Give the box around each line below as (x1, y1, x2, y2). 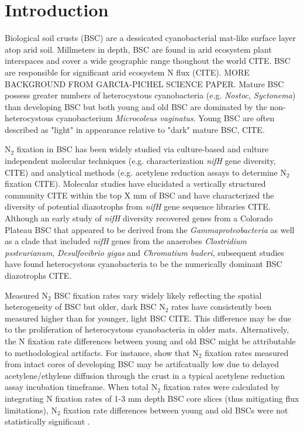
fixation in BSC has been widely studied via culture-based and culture (16, 143, 269, 155)
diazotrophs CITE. (5, 269, 72, 281)
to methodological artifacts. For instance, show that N (5, 346, 199, 358)
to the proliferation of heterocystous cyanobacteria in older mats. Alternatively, (5, 323, 289, 336)
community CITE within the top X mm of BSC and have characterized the (5, 189, 274, 201)
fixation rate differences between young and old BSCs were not (63, 403, 288, 416)
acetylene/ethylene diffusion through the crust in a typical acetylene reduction (5, 369, 285, 381)
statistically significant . (5, 415, 90, 427)
